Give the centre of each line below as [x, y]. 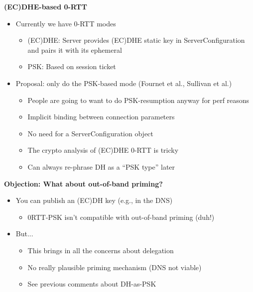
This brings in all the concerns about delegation [101, 250]
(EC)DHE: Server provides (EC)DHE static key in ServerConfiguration [136, 40]
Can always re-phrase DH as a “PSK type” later [101, 166]
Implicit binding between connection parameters [101, 117]
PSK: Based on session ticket [72, 66]
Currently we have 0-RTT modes [66, 23]
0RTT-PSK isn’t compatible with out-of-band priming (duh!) [121, 217]
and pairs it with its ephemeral [75, 49]
